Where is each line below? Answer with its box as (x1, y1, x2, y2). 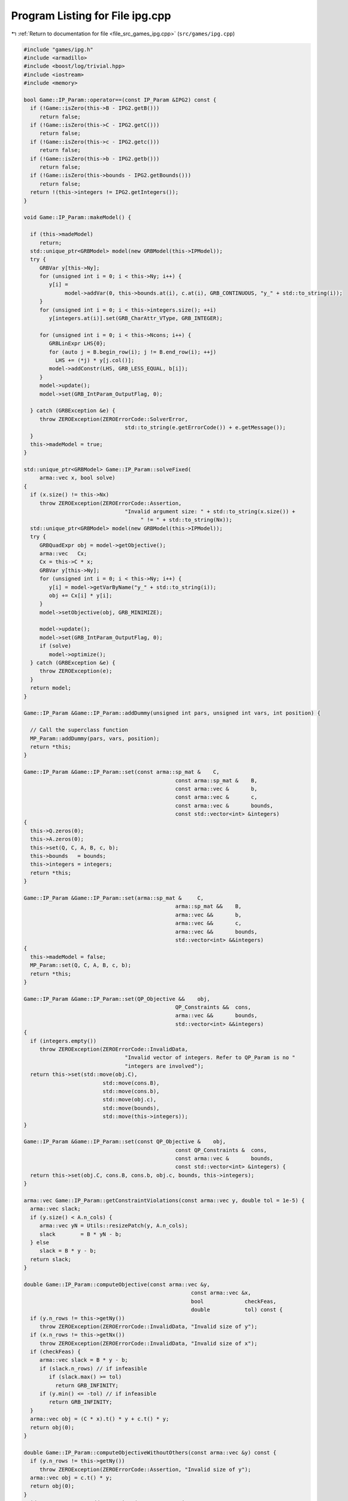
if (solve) (39, 642, 72, 650)
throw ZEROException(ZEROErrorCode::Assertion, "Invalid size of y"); (39, 1466, 252, 1473)
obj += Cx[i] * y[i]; (49, 592, 113, 599)
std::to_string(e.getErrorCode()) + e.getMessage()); (125, 424, 286, 431)
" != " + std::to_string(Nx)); (140, 516, 232, 524)
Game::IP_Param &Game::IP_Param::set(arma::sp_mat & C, (23, 895, 204, 901)
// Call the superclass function (30, 726, 128, 734)
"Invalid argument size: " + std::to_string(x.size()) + (125, 508, 296, 515)
